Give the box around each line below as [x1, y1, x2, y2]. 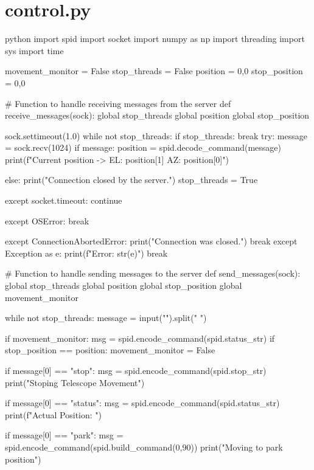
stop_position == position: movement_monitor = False [5, 344, 215, 356]
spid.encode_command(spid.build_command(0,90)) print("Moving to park [5, 440, 283, 453]
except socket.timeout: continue [5, 194, 122, 207]
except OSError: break [5, 214, 89, 227]
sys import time [5, 44, 64, 57]
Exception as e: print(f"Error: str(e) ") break [5, 246, 168, 259]
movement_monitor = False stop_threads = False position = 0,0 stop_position [5, 64, 303, 77]
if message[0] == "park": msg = [5, 429, 124, 441]
